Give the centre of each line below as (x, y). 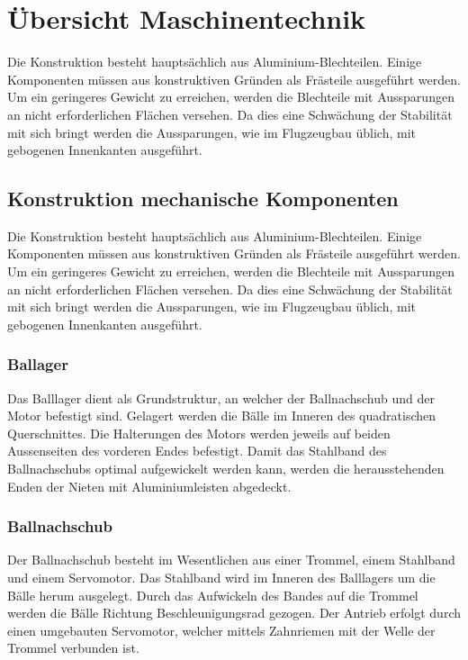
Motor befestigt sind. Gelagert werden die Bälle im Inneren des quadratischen (222, 416)
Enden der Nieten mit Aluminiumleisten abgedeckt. (149, 486)
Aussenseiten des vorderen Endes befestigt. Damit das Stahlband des (197, 451)
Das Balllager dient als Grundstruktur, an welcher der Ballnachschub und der (221, 398)
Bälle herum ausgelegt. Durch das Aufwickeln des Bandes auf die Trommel (213, 595)
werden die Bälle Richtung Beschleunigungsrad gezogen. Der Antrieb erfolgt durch (234, 613)
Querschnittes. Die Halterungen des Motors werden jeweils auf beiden (199, 433)
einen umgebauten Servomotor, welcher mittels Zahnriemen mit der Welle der (221, 630)
